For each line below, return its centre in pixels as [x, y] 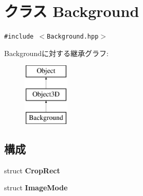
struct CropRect [32, 170]
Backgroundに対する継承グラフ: [56, 53]
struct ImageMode [36, 188]
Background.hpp [73, 37]
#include [19, 37]
